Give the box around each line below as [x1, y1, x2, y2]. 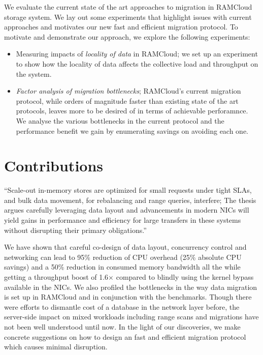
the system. [16, 68, 52, 79]
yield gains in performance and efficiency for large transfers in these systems [4, 215, 241, 225]
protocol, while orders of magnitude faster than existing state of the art [16, 95, 239, 106]
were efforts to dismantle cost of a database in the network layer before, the [4, 301, 240, 312]
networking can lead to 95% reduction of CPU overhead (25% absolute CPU [4, 251, 242, 262]
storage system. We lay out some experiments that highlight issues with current [4, 11, 252, 22]
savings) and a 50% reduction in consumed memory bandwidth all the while [4, 261, 241, 272]
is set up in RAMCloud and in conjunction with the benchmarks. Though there [4, 291, 252, 302]
